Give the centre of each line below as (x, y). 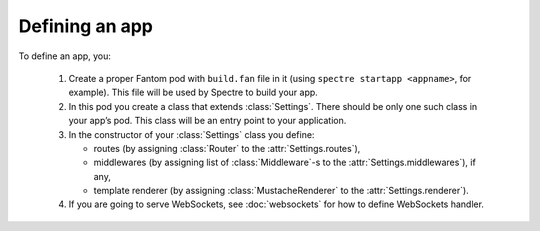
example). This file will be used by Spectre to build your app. (193, 92)
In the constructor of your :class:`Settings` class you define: (191, 134)
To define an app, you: (65, 56)
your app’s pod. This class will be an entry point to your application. (207, 121)
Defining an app (86, 26)
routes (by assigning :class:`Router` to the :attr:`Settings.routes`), (227, 148)
